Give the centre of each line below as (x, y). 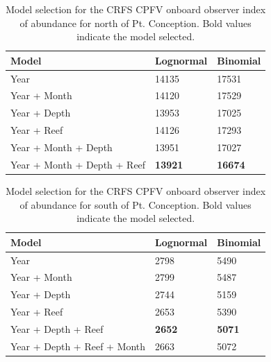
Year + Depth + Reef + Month (78, 346)
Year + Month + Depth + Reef (78, 164)
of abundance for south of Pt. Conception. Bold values (135, 204)
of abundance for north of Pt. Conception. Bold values (135, 23)
